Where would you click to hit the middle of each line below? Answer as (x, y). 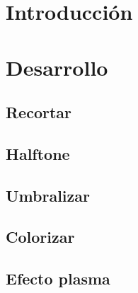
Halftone (38, 153)
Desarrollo (57, 67)
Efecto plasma (58, 278)
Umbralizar (48, 195)
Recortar (39, 112)
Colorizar (40, 237)
